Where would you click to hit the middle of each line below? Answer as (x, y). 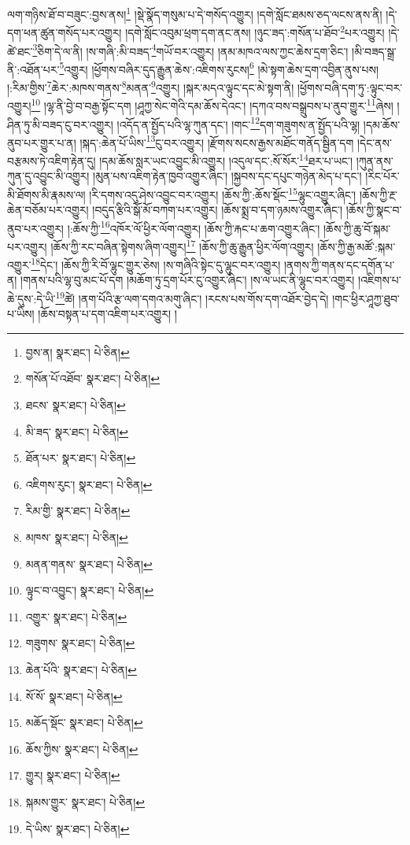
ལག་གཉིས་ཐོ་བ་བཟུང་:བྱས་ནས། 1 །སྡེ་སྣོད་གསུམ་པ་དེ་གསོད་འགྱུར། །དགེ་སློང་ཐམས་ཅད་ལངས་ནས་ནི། (195, 13)
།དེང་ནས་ (374, 142)
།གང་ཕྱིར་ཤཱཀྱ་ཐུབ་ (366, 298)
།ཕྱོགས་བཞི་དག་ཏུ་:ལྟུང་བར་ (350, 87)
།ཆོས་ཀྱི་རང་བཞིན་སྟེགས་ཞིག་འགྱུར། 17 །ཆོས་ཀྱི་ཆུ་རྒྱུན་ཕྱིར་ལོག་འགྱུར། (182, 245)
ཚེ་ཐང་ (20, 51)
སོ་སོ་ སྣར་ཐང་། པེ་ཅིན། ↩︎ (74, 696)
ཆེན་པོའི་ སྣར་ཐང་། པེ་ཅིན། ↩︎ (81, 669)
